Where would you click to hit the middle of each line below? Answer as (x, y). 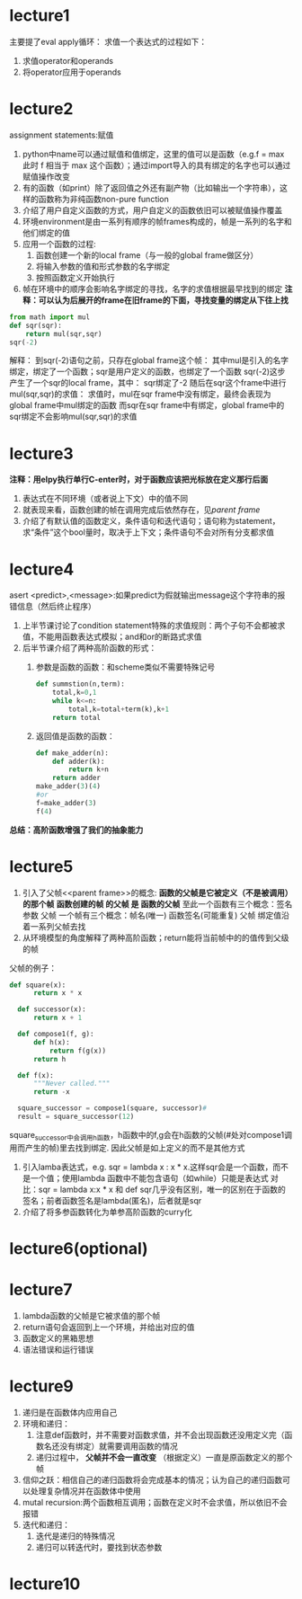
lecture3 (41, 453)
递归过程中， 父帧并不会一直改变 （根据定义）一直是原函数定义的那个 (164, 1457)
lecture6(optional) (79, 1248)
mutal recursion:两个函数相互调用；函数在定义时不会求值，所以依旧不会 (155, 1502)
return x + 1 (58, 1018)
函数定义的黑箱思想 (58, 1338)
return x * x (58, 993)
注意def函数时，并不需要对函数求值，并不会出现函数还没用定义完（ (160, 1435)
